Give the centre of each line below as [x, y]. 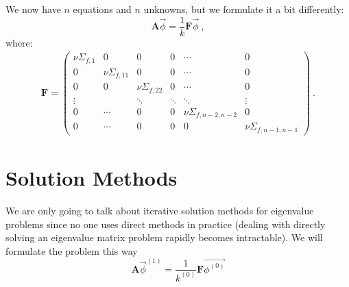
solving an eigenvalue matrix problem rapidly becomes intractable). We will [164, 237]
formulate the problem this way [72, 250]
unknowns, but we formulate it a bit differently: [244, 9]
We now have [33, 9]
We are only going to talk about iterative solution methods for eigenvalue [160, 210]
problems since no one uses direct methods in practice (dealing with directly [166, 224]
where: [19, 42]
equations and [102, 9]
